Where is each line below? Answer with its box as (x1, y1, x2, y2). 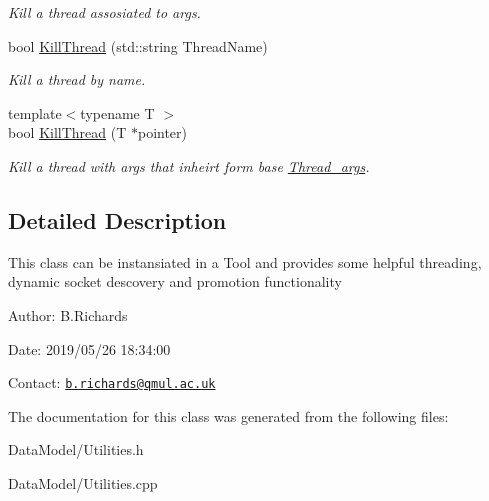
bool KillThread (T (8, 122, 127, 143)
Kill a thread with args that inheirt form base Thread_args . (8, 155, 370, 176)
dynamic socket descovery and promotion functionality (8, 271, 342, 292)
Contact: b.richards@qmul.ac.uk (8, 372, 216, 393)
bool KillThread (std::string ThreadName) (8, 35, 268, 56)
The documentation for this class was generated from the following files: (8, 405, 449, 426)
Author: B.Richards (8, 304, 128, 325)
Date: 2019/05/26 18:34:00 (8, 338, 171, 359)
